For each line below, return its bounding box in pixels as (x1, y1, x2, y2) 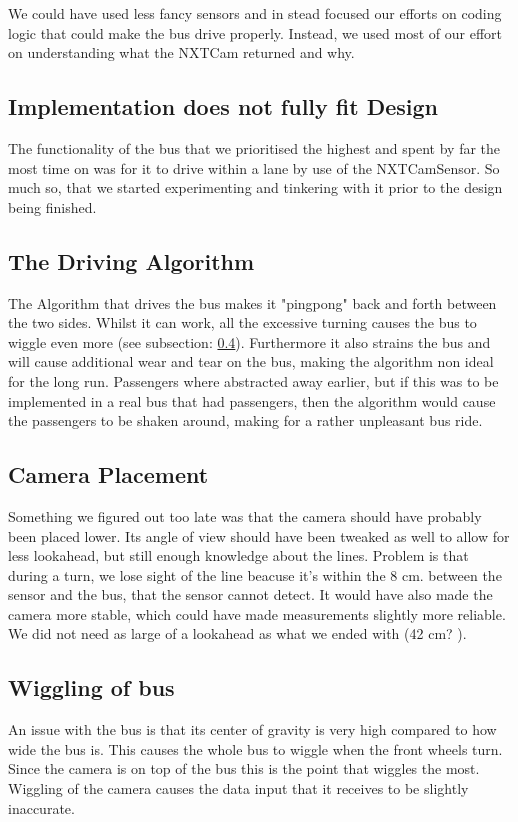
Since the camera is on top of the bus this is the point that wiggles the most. (8, 758, 480, 779)
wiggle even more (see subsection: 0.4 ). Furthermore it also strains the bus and (8, 331, 491, 352)
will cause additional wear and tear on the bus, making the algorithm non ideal (8, 351, 494, 372)
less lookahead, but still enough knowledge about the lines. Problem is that (8, 545, 469, 566)
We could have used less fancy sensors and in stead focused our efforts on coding (8, 3, 502, 23)
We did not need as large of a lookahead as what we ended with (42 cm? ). (8, 623, 467, 644)
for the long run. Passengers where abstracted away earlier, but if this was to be (8, 370, 499, 391)
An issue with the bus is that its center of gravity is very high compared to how (8, 719, 497, 740)
